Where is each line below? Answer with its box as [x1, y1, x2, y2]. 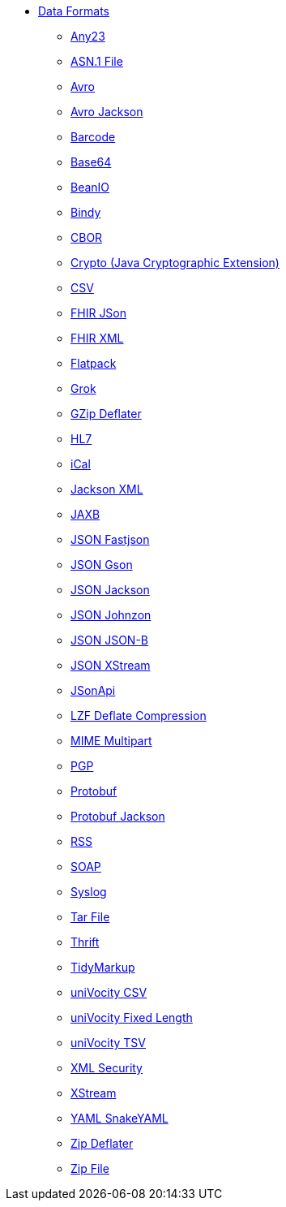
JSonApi [70, 683, 116, 697]
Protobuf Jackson [70, 809, 165, 823]
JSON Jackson [70, 583, 150, 597]
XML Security [70, 1061, 143, 1075]
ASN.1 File [70, 54, 123, 68]
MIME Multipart [70, 734, 152, 748]
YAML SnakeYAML [70, 1111, 169, 1125]
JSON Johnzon [70, 608, 152, 622]
